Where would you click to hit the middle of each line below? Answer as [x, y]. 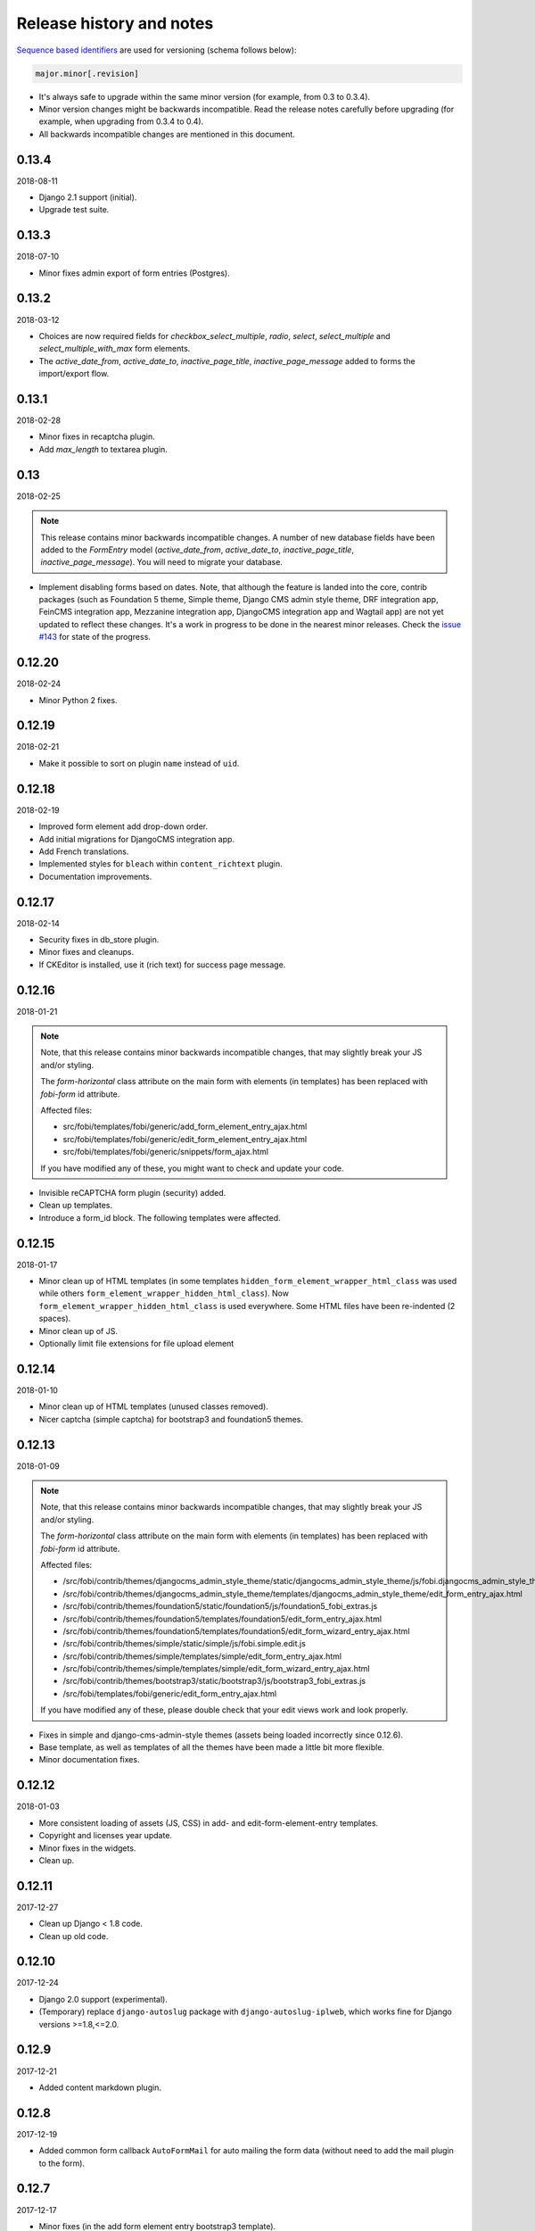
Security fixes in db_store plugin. [99, 940]
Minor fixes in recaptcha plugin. [97, 436]
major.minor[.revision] [87, 73]
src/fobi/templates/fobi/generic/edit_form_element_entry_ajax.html [185, 1139]
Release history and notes [115, 23]
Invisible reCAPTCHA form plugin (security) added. [132, 1192]
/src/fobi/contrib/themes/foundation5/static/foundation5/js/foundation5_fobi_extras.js [220, 1606]
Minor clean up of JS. [78, 1331]
